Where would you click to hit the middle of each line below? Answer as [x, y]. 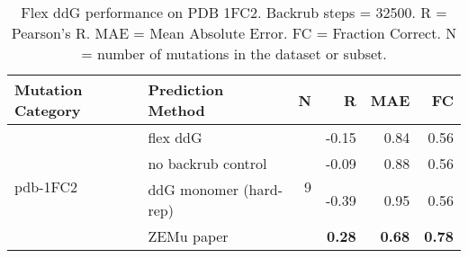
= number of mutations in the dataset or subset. [234, 53]
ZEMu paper [188, 236]
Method [176, 110]
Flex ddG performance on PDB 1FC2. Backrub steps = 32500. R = [234, 12]
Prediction [186, 89]
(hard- [263, 189]
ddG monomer [193, 189]
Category [48, 110]
